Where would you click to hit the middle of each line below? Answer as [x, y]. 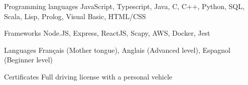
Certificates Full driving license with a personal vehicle [88, 76]
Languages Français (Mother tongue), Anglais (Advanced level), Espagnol [117, 50]
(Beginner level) [29, 60]
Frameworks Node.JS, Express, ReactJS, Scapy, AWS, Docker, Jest [107, 33]
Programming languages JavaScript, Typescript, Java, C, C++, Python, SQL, [124, 6]
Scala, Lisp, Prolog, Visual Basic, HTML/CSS [75, 16]
